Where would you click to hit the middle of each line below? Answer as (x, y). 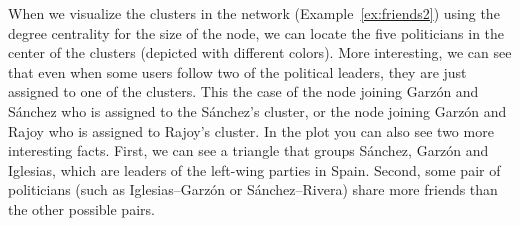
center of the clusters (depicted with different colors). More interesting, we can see (260, 52)
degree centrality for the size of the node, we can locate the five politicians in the (256, 32)
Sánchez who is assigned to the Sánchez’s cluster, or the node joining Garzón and (257, 110)
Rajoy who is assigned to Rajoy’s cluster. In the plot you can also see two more (251, 130)
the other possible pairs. (81, 208)
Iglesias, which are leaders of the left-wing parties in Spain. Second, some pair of (254, 169)
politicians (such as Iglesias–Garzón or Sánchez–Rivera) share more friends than (253, 189)
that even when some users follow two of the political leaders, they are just (237, 71)
